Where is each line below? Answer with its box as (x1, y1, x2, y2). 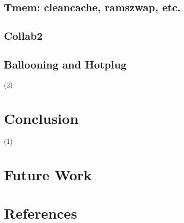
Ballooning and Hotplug (4, 56, 127, 71)
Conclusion (4, 108, 79, 128)
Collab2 (4, 28, 43, 43)
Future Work (4, 165, 92, 185)
